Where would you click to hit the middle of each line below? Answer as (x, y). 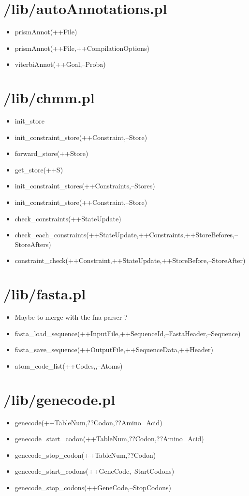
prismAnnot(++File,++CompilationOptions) (82, 48)
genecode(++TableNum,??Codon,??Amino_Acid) (88, 422)
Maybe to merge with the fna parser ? (71, 317)
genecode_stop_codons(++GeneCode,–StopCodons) (93, 487)
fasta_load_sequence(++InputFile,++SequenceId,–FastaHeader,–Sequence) (128, 333)
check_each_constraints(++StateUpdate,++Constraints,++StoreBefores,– (126, 235)
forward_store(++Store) (51, 153)
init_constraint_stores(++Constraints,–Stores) (85, 186)
